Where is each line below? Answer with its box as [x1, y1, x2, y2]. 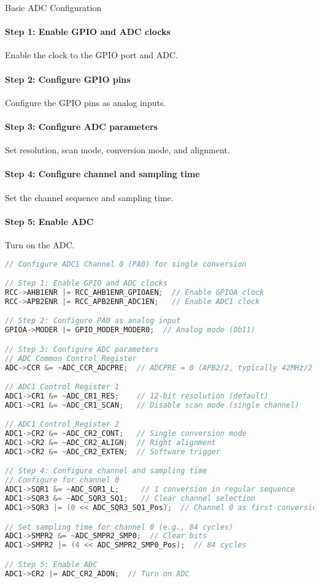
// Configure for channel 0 [5, 476, 120, 485]
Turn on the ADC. [5, 238, 75, 251]
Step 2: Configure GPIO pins [5, 72, 131, 85]
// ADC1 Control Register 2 [5, 420, 120, 429]
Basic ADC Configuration [5, 1, 102, 13]
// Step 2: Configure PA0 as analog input [5, 316, 181, 326]
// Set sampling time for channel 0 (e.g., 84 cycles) [5, 522, 234, 532]
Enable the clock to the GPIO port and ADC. [5, 48, 178, 61]
